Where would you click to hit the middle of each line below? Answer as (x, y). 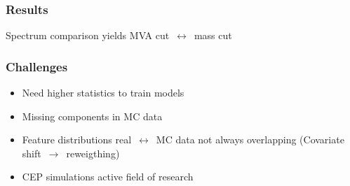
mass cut (213, 35)
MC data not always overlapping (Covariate (250, 139)
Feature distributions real (77, 139)
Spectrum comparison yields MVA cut (88, 35)
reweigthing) (93, 153)
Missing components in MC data (92, 116)
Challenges (37, 66)
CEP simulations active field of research (108, 177)
